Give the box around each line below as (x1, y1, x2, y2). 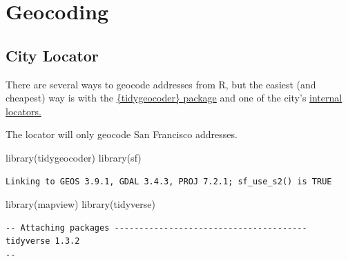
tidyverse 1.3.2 (6, 236, 80, 246)
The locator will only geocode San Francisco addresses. (6, 127, 238, 142)
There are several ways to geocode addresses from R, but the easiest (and (6, 77, 316, 91)
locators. (6, 104, 41, 118)
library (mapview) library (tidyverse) (6, 197, 155, 211)
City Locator (6, 44, 99, 66)
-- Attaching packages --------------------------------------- (6, 222, 307, 233)
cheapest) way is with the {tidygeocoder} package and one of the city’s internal (6, 90, 342, 105)
